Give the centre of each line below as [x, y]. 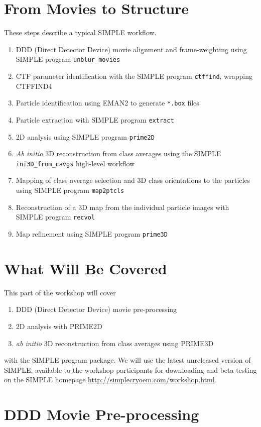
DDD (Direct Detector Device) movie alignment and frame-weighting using [131, 49]
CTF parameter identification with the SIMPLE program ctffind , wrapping [134, 76]
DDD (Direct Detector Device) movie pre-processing [96, 309]
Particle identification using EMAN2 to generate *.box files [107, 103]
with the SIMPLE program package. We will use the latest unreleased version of [127, 360]
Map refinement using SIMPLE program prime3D [92, 233]
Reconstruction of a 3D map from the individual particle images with [122, 207]
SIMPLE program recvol [55, 217]
